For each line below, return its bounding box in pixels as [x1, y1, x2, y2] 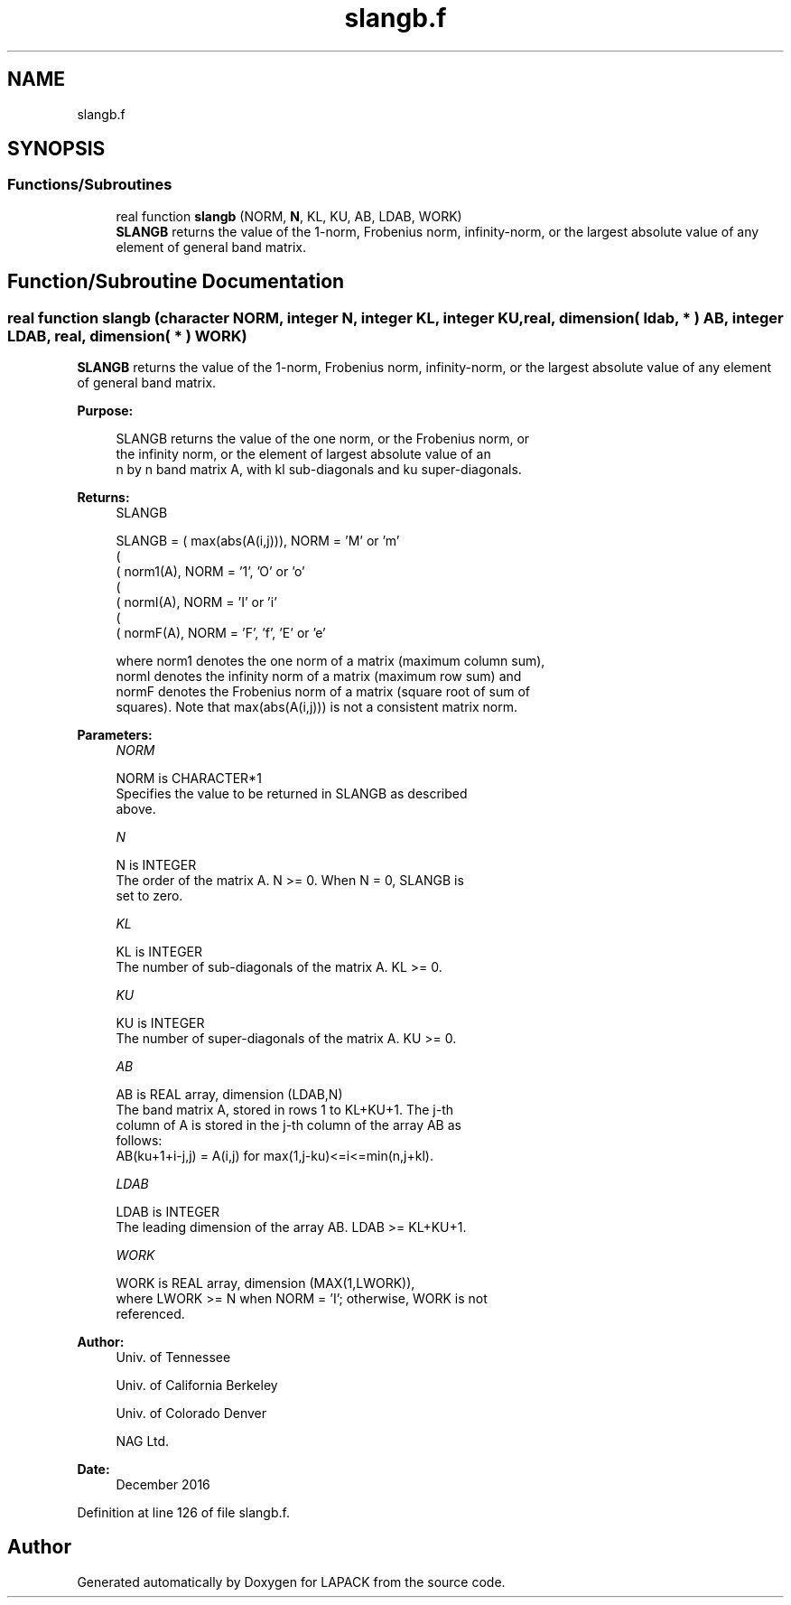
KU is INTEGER [116, 1015, 205, 1031]
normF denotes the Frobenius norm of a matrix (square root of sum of [116, 684, 530, 700]
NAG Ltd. [116, 1433, 170, 1450]
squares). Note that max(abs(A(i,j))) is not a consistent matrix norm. [116, 699, 517, 715]
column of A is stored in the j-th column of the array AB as [116, 1117, 461, 1134]
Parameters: [77, 727, 153, 743]
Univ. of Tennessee [116, 1349, 231, 1366]
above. [116, 801, 156, 817]
